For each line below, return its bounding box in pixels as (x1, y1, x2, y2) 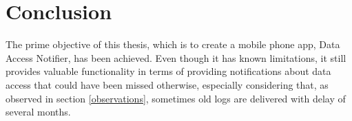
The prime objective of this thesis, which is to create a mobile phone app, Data (6, 37, 340, 52)
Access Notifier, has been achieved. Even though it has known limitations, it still (6, 50, 346, 65)
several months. (6, 104, 71, 119)
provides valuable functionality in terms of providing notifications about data (6, 64, 331, 78)
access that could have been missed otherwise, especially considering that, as (6, 77, 329, 91)
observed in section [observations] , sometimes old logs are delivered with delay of (6, 91, 346, 105)
